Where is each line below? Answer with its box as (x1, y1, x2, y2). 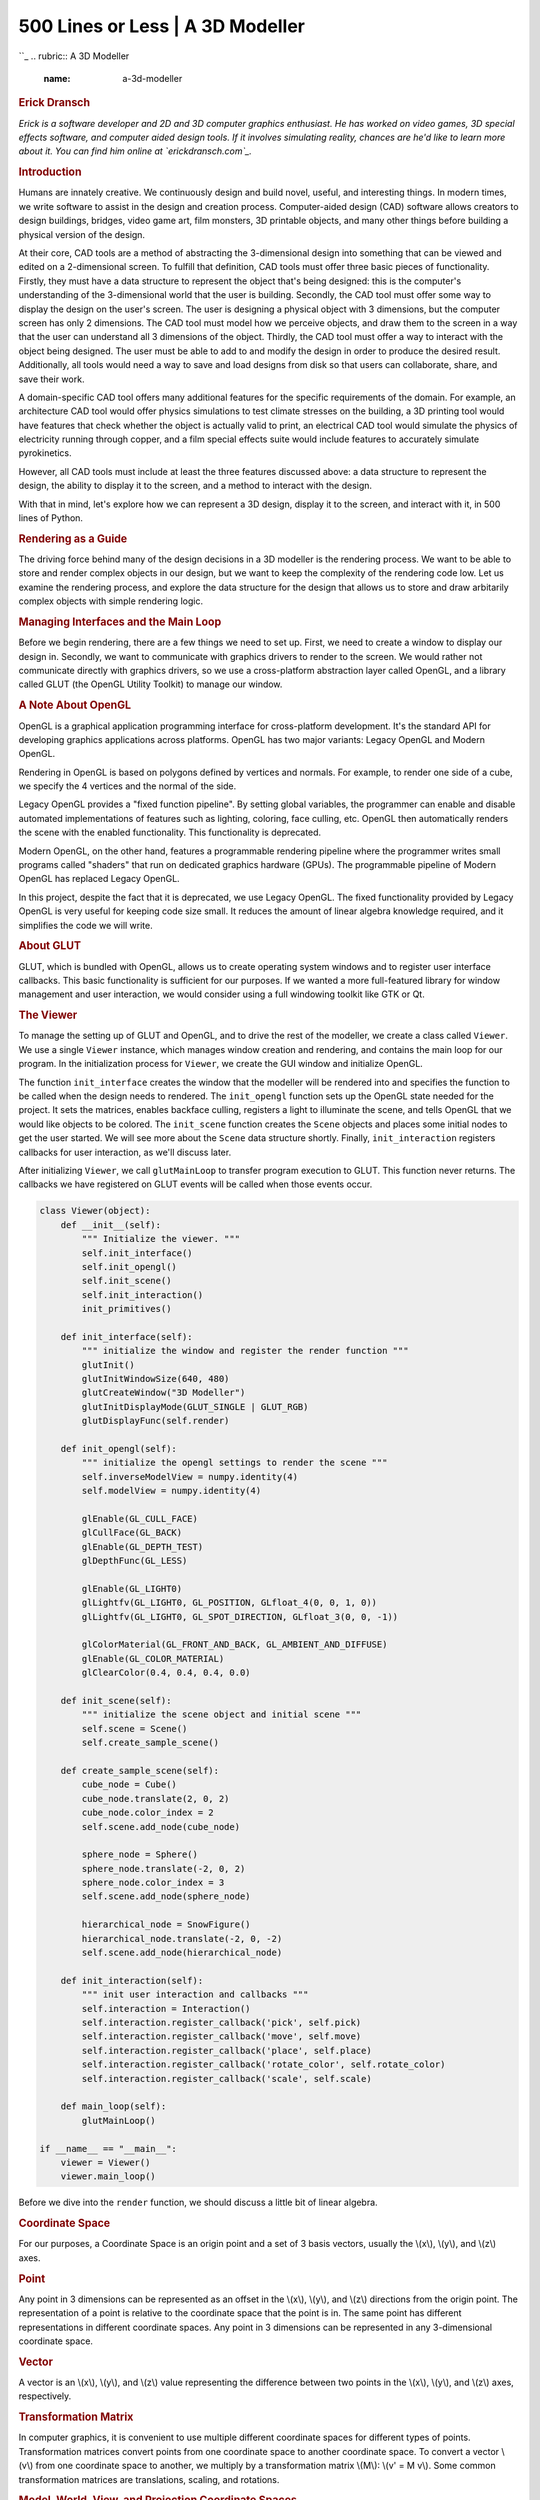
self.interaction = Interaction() (81, 2003, 251, 2014)
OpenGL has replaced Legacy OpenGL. (18, 873, 180, 885)
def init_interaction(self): (60, 1975, 204, 1986)
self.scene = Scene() (81, 1723, 188, 1734)
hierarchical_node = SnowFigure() (81, 1919, 251, 1930)
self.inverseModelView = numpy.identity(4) (81, 1471, 299, 1482)
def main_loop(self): (60, 2101, 167, 2112)
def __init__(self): (60, 1219, 162, 1230)
